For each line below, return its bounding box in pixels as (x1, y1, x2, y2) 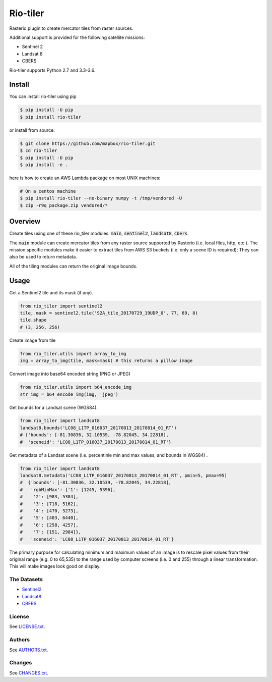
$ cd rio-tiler (20, 148, 57, 153)
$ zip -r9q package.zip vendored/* (20, 202, 108, 208)
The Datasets (9, 576, 43, 583)
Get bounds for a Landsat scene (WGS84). (9, 404, 98, 410)
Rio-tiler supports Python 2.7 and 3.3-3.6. (9, 67, 96, 73)
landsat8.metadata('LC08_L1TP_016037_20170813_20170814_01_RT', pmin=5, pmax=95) (20, 473, 228, 479)
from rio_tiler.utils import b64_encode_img (20, 384, 132, 390)
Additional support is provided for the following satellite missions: (9, 34, 145, 40)
